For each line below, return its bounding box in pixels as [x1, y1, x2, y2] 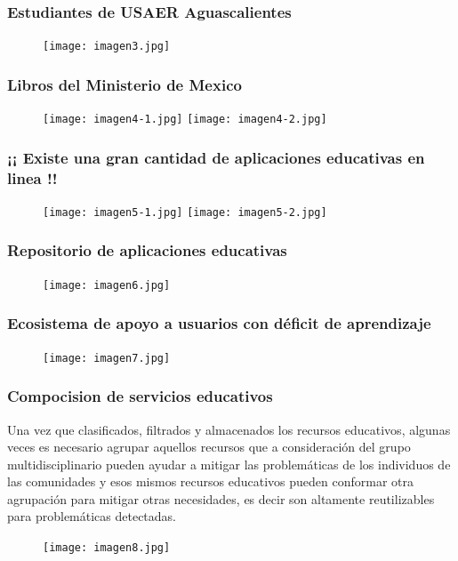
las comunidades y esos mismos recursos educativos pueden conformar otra [7, 472, 414, 491]
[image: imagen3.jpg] [43, 40, 171, 53]
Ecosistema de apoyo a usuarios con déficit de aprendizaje [7, 312, 431, 334]
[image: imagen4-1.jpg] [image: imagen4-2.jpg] [43, 113, 327, 126]
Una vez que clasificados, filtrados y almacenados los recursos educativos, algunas [7, 420, 451, 438]
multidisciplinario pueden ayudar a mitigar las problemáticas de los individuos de [7, 454, 451, 473]
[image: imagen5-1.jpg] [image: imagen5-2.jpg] [43, 205, 327, 219]
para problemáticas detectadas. [7, 507, 177, 525]
